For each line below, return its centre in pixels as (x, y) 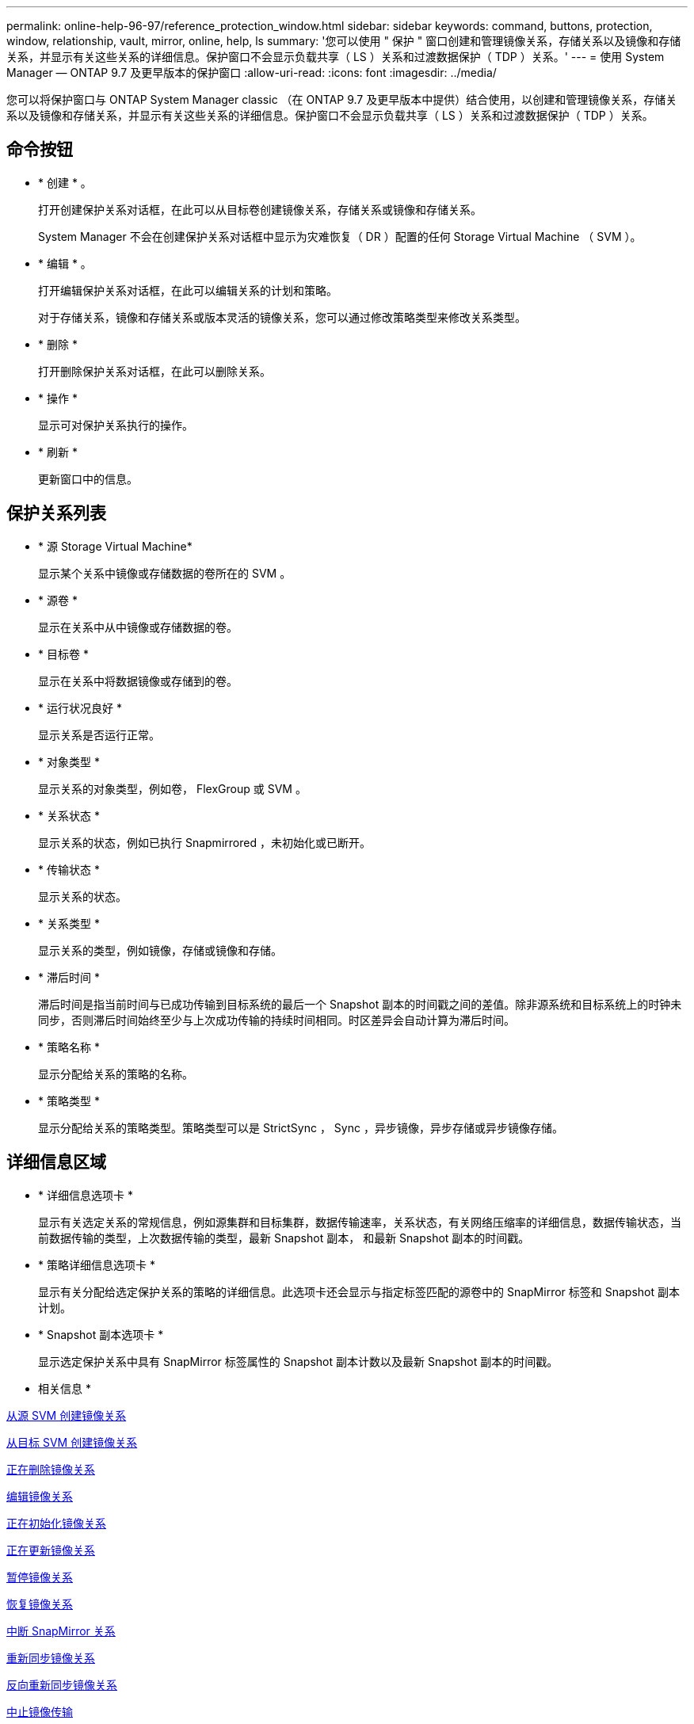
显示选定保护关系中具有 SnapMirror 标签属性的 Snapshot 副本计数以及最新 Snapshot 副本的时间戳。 (298, 1361)
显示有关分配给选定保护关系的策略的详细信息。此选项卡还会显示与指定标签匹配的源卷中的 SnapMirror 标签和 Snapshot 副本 (359, 1291)
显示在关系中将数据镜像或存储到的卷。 (138, 681)
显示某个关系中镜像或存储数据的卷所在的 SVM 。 (165, 573)
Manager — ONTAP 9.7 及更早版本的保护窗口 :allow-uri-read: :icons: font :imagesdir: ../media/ (252, 72)
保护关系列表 (56, 513)
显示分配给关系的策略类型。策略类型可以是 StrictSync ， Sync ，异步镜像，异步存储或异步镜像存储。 (301, 1127)
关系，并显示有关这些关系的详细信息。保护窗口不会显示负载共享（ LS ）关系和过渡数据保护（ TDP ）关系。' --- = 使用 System (336, 57)
